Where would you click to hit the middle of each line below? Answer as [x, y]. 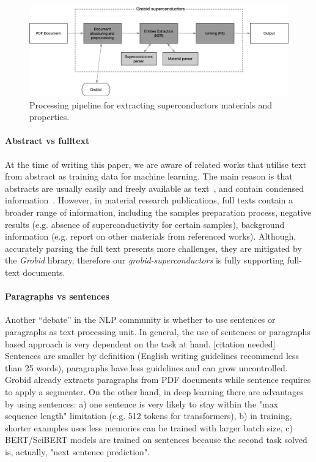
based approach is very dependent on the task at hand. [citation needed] [140, 343]
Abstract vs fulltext [47, 141]
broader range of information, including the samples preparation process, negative [158, 212]
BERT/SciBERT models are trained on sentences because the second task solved [156, 440]
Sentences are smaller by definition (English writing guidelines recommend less [152, 356]
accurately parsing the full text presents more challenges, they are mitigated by [153, 248]
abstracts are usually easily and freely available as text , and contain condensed [155, 188]
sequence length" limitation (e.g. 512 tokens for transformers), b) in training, [149, 416]
